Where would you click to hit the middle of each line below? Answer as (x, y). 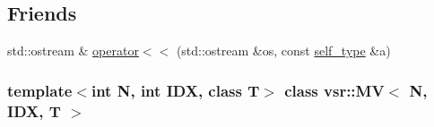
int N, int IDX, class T (175, 90)
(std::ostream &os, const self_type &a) (283, 51)
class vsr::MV (334, 90)
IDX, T (34, 110)
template (40, 90)
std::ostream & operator (73, 51)
